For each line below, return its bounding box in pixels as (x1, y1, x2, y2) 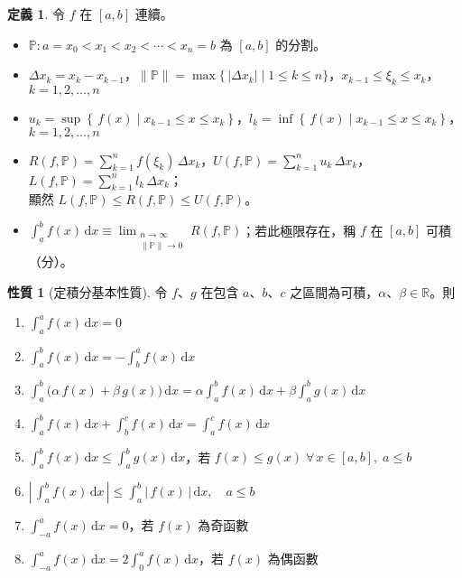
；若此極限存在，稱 (242, 220, 356, 239)
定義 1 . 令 (7, 5, 65, 23)
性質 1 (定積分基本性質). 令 (7, 282, 168, 301)
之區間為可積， (290, 282, 379, 301)
